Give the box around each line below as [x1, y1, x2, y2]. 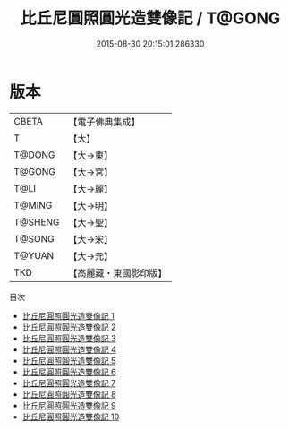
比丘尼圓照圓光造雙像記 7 [21, 377, 116, 388]
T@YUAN [13, 249, 55, 262]
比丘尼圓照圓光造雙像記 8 [21, 389, 116, 400]
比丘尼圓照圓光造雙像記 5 [21, 355, 116, 365]
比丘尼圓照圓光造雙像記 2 [21, 322, 116, 332]
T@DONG [13, 149, 55, 161]
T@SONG [13, 232, 55, 245]
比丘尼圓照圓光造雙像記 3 [21, 332, 116, 343]
